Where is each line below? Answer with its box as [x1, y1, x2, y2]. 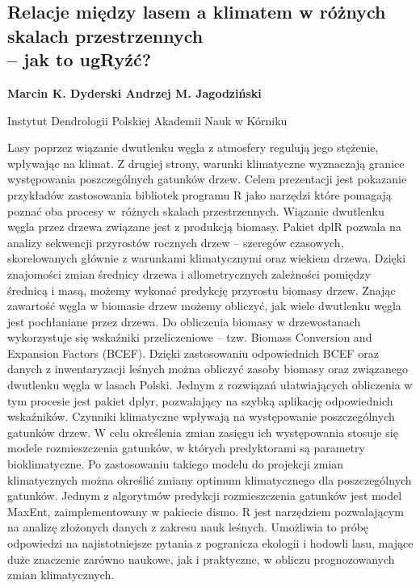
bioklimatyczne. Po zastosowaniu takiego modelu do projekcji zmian [7, 456, 344, 472]
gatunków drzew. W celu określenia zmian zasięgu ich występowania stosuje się [7, 423, 398, 440]
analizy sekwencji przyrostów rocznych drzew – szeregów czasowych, [7, 233, 344, 250]
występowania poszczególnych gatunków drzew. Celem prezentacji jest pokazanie [7, 170, 407, 187]
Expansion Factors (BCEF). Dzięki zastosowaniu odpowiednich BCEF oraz [7, 344, 379, 361]
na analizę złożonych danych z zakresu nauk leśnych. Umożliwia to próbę [7, 519, 369, 535]
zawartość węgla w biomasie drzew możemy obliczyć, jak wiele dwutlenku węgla [7, 297, 401, 314]
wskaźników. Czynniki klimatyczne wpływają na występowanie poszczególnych [7, 408, 395, 425]
